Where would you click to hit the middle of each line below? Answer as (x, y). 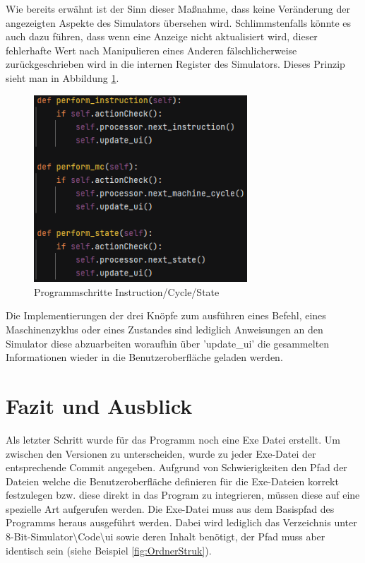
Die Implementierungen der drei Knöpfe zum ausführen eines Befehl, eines (166, 315)
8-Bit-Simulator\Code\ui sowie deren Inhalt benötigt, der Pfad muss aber (166, 537)
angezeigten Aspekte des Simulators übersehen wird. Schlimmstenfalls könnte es (179, 22)
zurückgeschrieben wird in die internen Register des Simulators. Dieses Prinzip (175, 64)
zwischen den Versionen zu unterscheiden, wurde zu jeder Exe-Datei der (161, 453)
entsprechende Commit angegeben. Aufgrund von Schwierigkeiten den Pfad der (176, 467)
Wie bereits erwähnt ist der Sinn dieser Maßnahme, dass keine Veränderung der (178, 8)
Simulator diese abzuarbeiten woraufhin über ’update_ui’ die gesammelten (168, 343)
